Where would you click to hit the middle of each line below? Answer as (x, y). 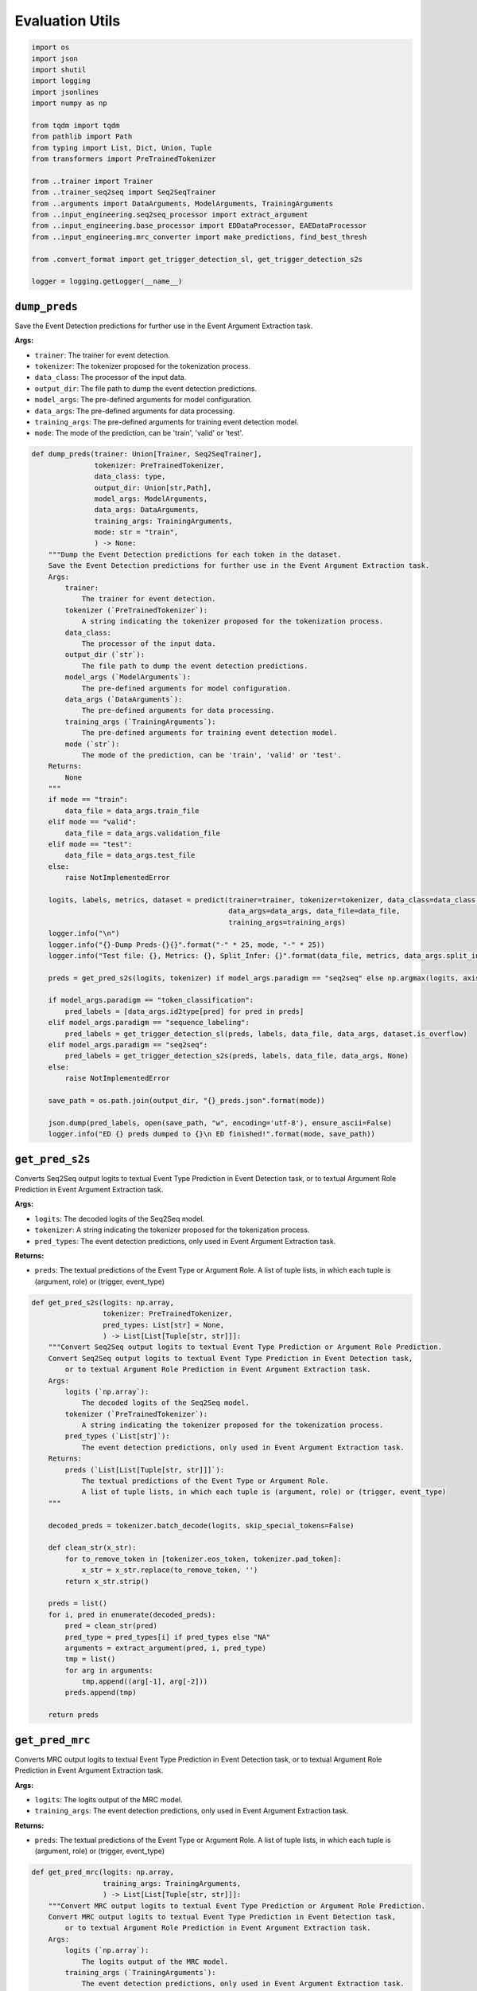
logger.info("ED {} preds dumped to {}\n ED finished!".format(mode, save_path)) (211, 1134)
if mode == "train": (88, 800)
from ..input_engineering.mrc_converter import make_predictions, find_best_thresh (199, 237)
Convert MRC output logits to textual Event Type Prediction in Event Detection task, (222, 1917)
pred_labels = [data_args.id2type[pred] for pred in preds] (184, 1011)
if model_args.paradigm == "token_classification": (151, 1000)
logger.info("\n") (84, 933)
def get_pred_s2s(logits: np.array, (103, 1303)
